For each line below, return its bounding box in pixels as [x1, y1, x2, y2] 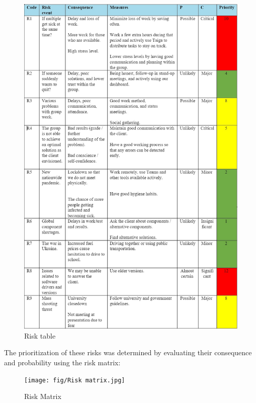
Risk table [24, 330, 56, 341]
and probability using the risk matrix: [4, 357, 121, 367]
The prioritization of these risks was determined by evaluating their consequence [4, 347, 252, 358]
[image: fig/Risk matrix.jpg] [24, 376, 125, 384]
